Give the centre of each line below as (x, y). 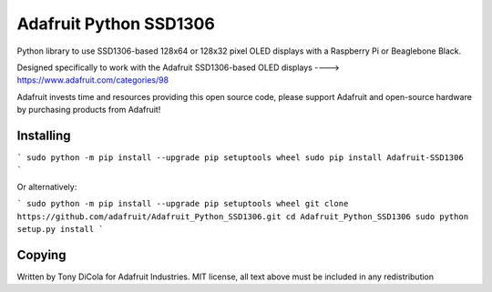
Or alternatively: (47, 186)
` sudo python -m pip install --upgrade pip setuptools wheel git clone (183, 204)
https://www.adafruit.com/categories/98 (92, 80)
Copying (41, 255)
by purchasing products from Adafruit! (89, 110)
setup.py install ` (60, 229)
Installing (44, 135)
